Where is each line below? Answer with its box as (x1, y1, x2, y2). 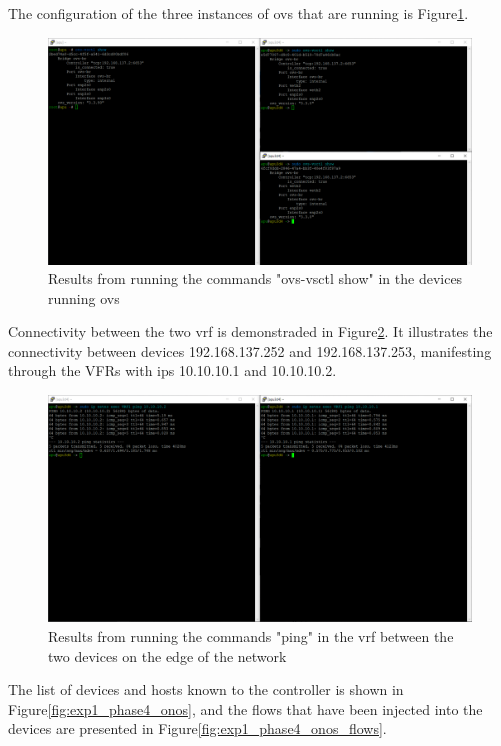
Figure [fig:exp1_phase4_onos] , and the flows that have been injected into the (8, 698, 483, 719)
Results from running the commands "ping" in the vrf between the (48, 625, 454, 646)
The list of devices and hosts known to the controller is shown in (8, 679, 404, 700)
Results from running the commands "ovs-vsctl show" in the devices (48, 268, 463, 289)
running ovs (48, 287, 120, 308)
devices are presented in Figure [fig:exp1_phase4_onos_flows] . (8, 718, 387, 739)
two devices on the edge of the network (48, 645, 287, 666)
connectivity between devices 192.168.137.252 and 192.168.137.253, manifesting (8, 340, 492, 361)
